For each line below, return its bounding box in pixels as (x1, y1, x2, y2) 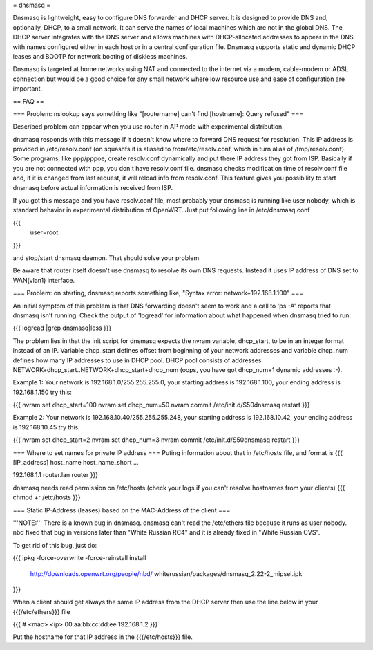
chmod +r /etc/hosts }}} (12, 493, 81, 501)
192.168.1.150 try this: (12, 388, 73, 396)
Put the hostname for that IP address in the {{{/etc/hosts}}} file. (12, 633, 193, 641)
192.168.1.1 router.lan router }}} (12, 471, 99, 479)
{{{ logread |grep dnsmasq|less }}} (12, 324, 112, 332)
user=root (30, 228, 59, 236)
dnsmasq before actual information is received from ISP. (12, 183, 173, 192)
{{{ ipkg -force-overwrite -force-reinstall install (12, 554, 146, 562)
